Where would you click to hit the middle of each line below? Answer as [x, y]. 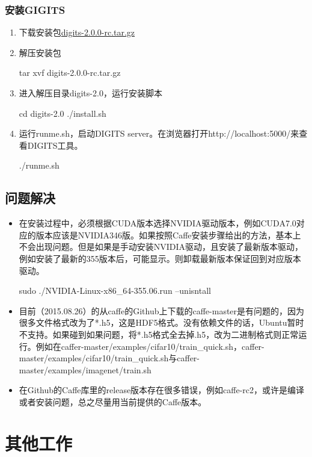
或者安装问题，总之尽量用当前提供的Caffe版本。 [113, 401]
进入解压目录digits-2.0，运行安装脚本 [90, 93]
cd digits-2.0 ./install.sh [63, 113]
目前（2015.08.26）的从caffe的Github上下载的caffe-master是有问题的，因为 [162, 310]
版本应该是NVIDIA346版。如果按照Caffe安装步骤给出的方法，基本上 [168, 235]
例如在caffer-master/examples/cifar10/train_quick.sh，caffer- [150, 346]
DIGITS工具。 [55, 145]
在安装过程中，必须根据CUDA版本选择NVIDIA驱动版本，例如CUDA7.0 [158, 223]
